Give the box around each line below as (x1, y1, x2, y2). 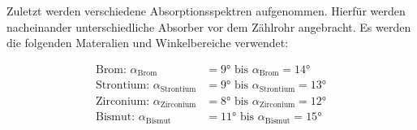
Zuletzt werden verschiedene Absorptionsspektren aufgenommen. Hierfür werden (6, 2, 406, 19)
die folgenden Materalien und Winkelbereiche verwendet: (6, 34, 289, 51)
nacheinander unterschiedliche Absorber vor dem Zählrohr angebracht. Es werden (6, 18, 411, 35)
